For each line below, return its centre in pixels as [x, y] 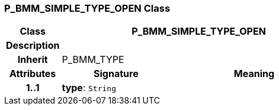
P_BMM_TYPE [93, 60]
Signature [116, 74]
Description [33, 46]
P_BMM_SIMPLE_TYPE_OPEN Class [87, 8]
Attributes [33, 74]
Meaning [254, 74]
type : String [89, 88]
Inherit [33, 60]
